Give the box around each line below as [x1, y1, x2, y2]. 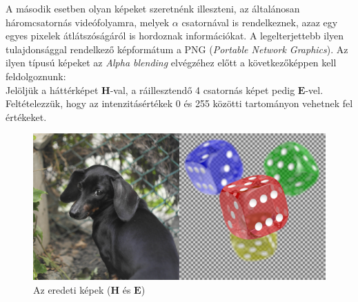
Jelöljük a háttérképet [6, 82, 99, 97]
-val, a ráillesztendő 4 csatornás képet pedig [110, 82, 295, 97]
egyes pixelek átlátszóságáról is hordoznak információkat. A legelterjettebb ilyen [6, 28, 344, 43]
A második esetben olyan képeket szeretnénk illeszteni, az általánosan [6, 1, 300, 15]
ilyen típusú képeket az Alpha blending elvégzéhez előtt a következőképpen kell [6, 55, 337, 70]
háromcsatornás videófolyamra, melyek [6, 15, 170, 29]
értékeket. [6, 109, 47, 124]
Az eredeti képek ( [33, 282, 111, 296]
